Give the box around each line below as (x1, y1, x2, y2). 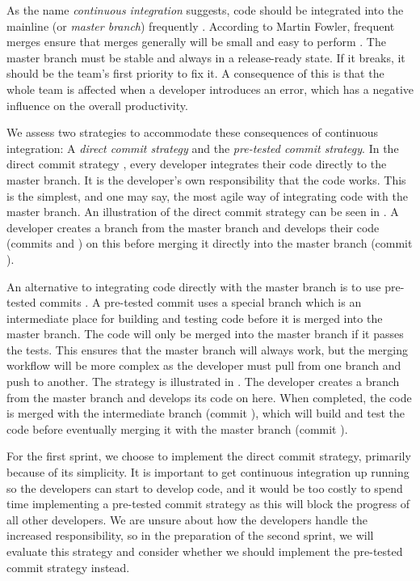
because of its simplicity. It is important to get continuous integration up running (6, 464, 409, 481)
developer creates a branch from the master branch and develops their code (6, 218, 380, 235)
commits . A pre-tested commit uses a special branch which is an (40, 294, 362, 311)
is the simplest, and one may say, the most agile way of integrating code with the (6, 187, 408, 204)
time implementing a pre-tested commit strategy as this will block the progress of (6, 495, 410, 512)
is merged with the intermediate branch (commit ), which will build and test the (6, 405, 405, 422)
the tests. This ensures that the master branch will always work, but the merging (6, 341, 408, 358)
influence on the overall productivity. (6, 96, 188, 113)
